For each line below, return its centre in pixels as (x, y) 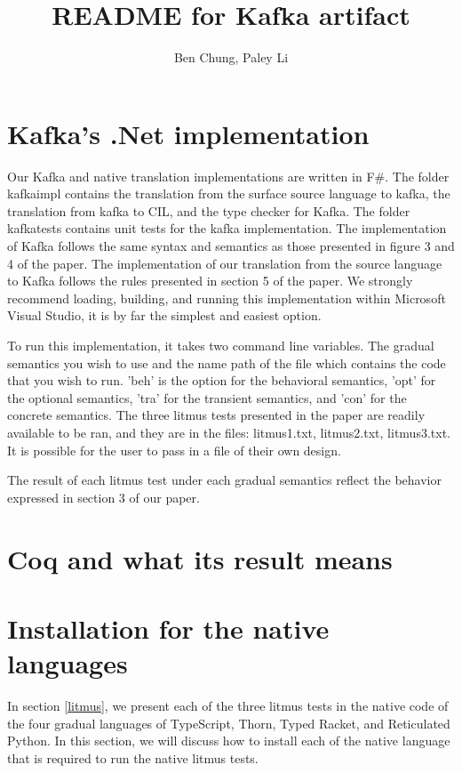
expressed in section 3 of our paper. (104, 497)
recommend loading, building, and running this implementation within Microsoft (227, 298)
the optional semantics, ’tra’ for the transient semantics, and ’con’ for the (207, 397)
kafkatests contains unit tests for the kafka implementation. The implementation (227, 228)
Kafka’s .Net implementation (188, 133)
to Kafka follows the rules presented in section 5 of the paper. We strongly (210, 281)
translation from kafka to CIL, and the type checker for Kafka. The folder (209, 210)
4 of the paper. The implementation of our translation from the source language (225, 263)
